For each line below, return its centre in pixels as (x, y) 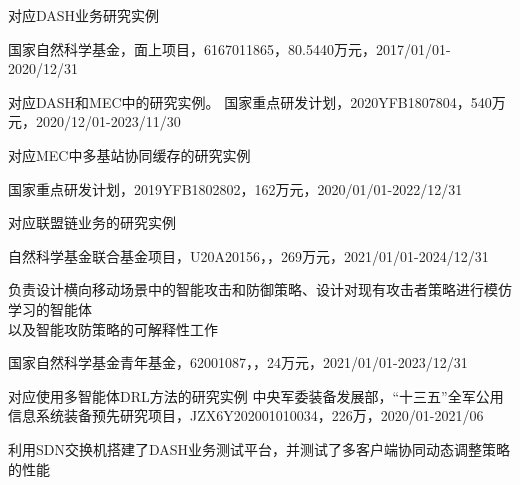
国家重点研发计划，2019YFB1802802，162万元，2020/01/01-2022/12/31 (235, 188)
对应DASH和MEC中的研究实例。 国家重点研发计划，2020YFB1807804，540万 (257, 101)
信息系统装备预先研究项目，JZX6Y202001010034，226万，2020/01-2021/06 (246, 415)
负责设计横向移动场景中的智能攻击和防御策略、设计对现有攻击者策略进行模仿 (260, 289)
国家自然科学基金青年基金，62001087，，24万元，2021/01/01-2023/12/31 (238, 362)
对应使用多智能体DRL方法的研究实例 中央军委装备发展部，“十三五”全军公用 (256, 395)
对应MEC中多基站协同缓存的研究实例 (129, 154)
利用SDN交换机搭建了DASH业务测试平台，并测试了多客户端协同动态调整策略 (259, 448)
